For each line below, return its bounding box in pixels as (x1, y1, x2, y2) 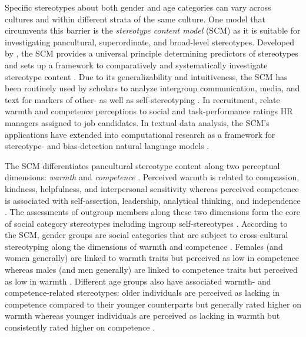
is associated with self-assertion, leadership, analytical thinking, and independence (5, 194, 301, 206)
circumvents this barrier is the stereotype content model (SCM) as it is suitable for (5, 24, 301, 37)
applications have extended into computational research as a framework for (5, 128, 275, 140)
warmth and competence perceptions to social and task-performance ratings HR (5, 105, 293, 117)
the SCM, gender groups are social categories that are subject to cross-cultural (5, 229, 288, 241)
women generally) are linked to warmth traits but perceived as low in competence (5, 252, 300, 264)
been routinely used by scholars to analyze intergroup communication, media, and (5, 82, 300, 94)
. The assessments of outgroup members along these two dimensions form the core (5, 206, 301, 218)
